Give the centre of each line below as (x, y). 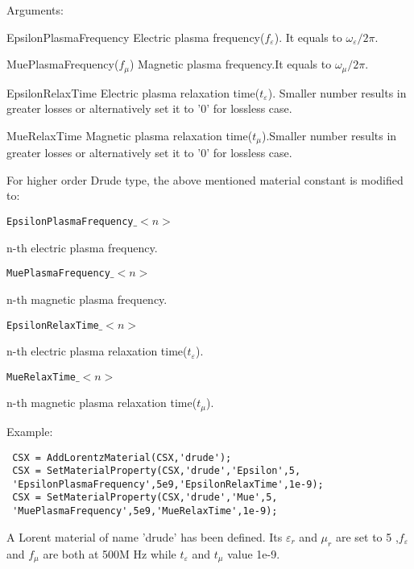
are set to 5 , (367, 536)
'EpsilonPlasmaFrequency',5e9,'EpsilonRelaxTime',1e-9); (168, 484)
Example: (30, 431)
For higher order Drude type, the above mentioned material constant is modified (205, 179)
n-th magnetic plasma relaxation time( (102, 403)
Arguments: (35, 10)
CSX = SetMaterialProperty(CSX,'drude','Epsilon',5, (157, 471)
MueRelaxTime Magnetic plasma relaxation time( (130, 135)
